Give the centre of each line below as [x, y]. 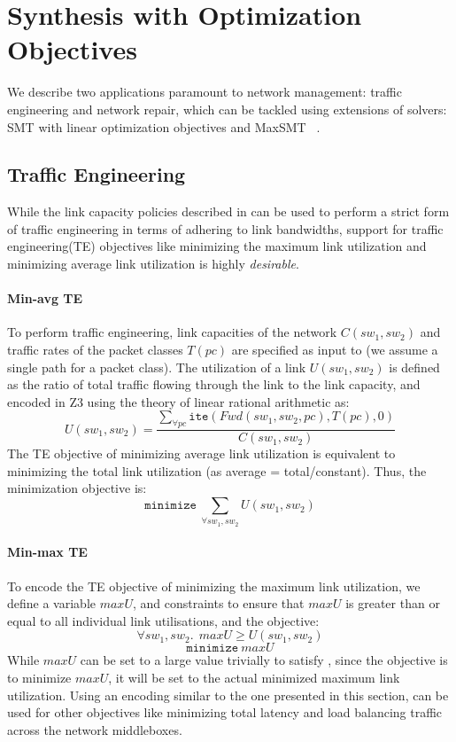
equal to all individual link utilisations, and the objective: [163, 620]
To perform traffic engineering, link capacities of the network [172, 332]
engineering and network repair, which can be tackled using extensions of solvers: [227, 109]
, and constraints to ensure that [218, 603]
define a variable [51, 603]
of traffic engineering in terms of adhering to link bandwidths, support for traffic [225, 228]
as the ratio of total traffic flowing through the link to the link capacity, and [214, 384]
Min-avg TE [45, 298]
